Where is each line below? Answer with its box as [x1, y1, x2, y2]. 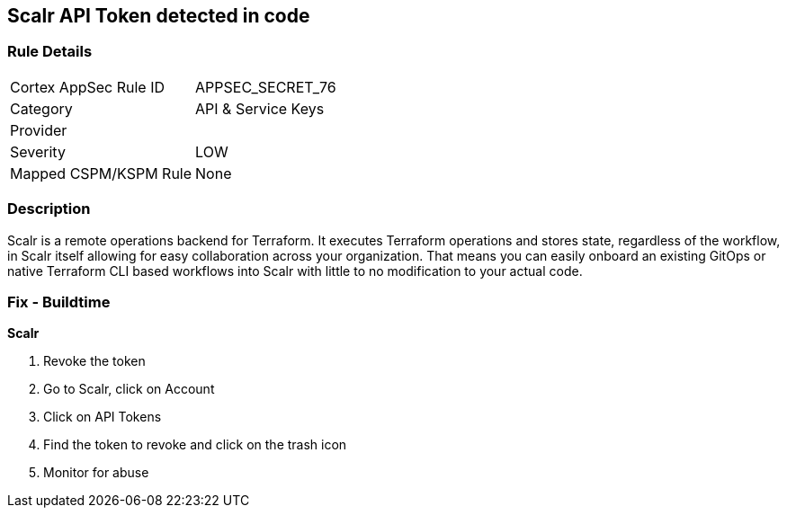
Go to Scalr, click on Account [43, 381, 215, 397]
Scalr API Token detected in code [7, 4, 310, 27]
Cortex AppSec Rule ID [10, 77, 165, 96]
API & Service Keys [195, 99, 325, 118]
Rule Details [7, 42, 93, 61]
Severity [10, 142, 66, 161]
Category [10, 99, 73, 118]
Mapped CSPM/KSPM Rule [10, 164, 192, 182]
